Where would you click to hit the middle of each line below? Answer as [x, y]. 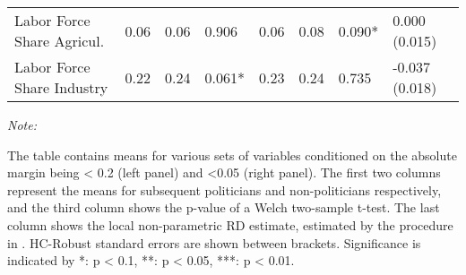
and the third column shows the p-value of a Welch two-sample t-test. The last [224, 207]
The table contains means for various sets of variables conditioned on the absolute [232, 155]
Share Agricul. [60, 41]
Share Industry [61, 87]
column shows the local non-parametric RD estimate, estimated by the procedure [230, 224]
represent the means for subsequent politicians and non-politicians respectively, [224, 189]
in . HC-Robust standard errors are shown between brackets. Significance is [214, 242]
